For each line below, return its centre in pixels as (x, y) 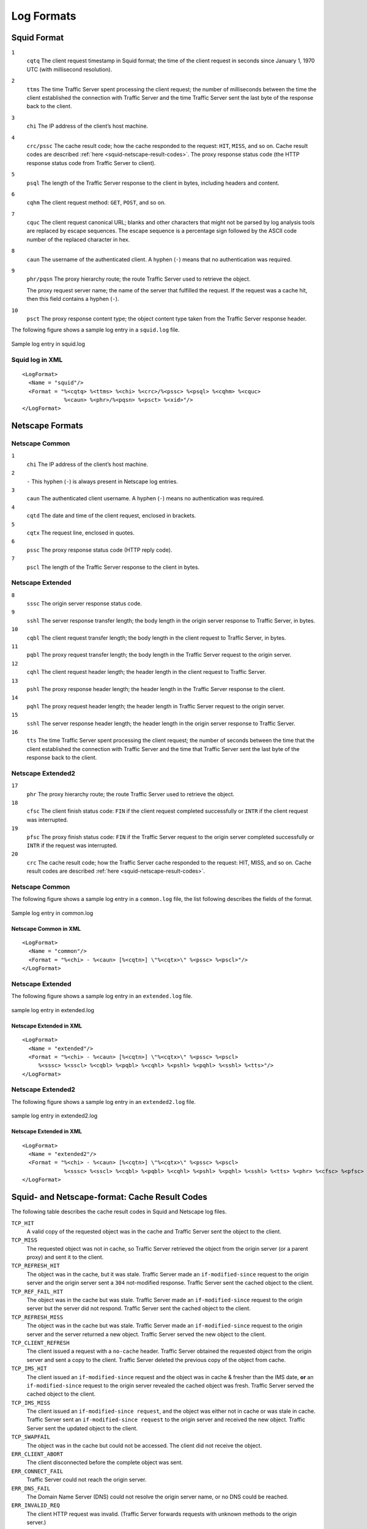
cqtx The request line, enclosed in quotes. (80, 533)
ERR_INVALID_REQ (36, 1505)
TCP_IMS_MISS (31, 1403)
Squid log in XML (37, 360)
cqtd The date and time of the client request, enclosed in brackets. (111, 516)
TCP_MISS (24, 1240)
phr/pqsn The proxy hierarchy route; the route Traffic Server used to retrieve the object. (139, 279)
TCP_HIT (23, 1223)
